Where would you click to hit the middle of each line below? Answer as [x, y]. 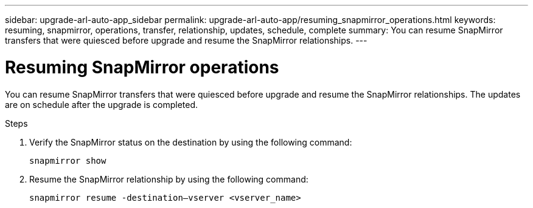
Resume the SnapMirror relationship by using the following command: [169, 179]
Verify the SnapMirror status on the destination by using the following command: [191, 142]
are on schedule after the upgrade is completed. [102, 104]
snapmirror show [68, 160]
